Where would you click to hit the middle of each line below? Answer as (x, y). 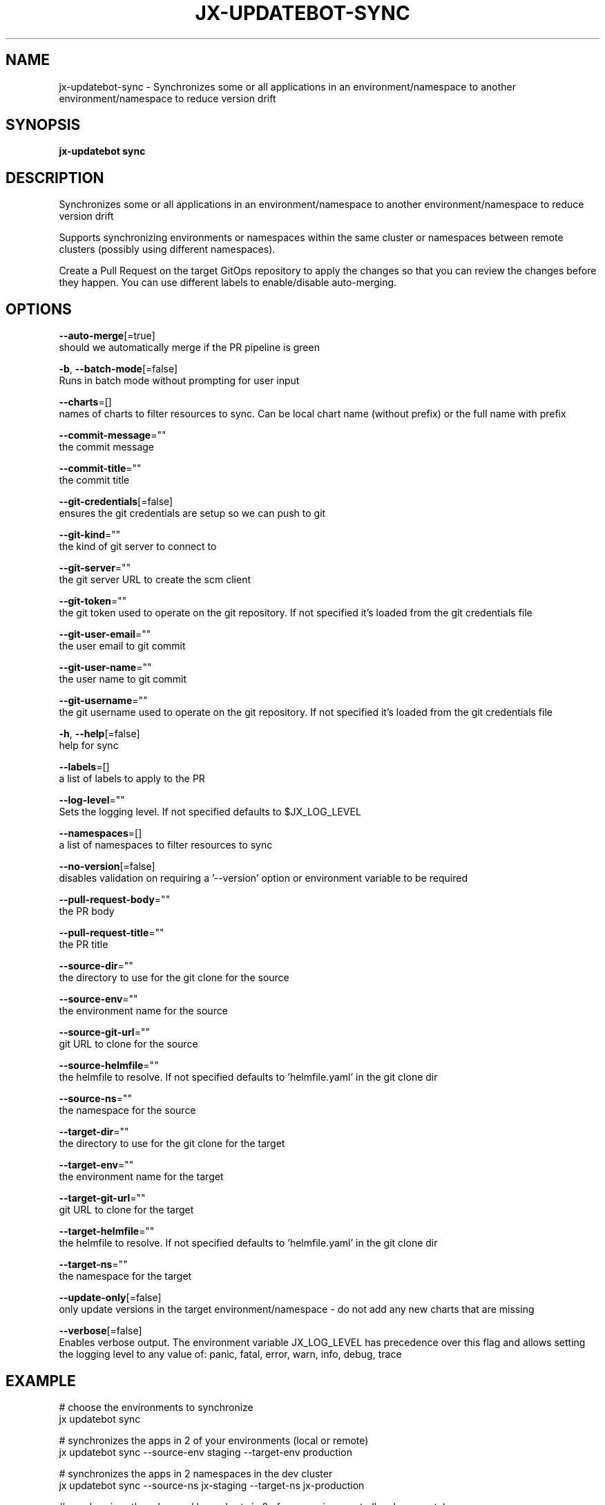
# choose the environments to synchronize (156, 1407)
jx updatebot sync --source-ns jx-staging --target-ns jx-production (212, 1485)
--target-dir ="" (94, 1132)
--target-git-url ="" (102, 1198)
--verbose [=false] (100, 1331)
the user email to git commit (122, 646)
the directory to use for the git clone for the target (172, 1144)
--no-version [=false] (107, 867)
